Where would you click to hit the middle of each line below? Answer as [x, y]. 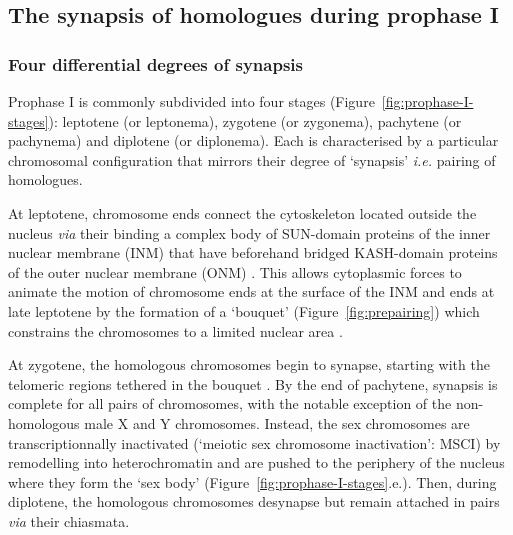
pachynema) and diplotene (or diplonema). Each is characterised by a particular [253, 140]
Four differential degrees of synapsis [155, 63]
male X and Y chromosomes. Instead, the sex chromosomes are [277, 422]
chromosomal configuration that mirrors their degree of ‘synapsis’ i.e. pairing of [252, 159]
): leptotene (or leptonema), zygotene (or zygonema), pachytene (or [255, 120]
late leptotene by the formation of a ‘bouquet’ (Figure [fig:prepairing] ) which [244, 310]
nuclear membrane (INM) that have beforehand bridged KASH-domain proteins [253, 252]
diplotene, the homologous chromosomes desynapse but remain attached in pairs [254, 501]
